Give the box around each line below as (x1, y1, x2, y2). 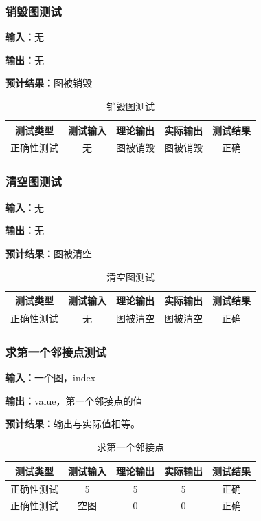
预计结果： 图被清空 (5, 246, 92, 260)
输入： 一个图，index (5, 370, 96, 385)
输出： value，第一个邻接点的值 (5, 393, 143, 407)
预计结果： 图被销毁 (5, 76, 92, 90)
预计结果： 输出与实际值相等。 (5, 416, 140, 431)
